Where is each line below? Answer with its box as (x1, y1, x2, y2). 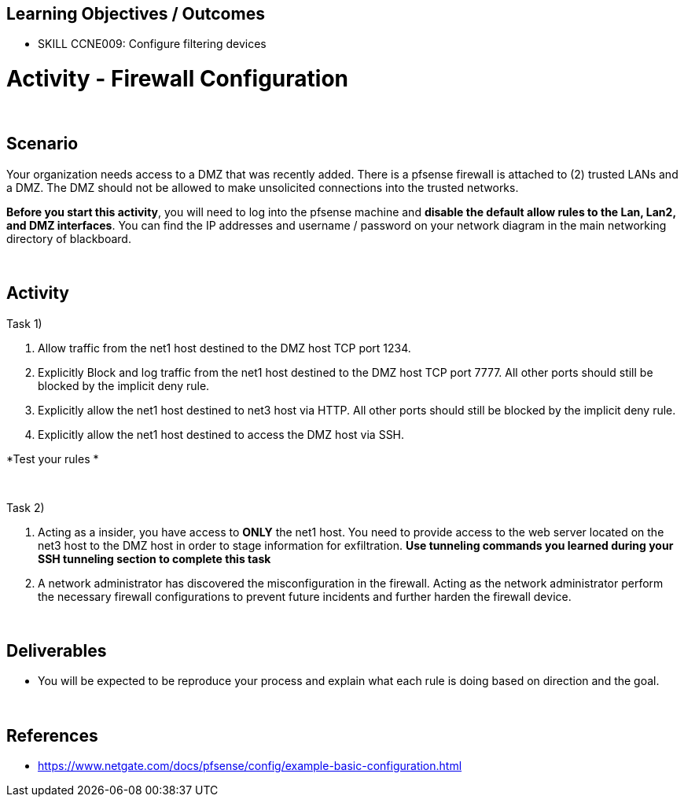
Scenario (6, 134, 79, 154)
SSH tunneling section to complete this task (38, 551, 271, 565)
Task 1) (6, 316, 42, 330)
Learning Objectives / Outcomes (6, 4, 265, 24)
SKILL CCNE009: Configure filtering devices (38, 37, 267, 51)
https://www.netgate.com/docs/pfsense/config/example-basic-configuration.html (38, 759, 462, 773)
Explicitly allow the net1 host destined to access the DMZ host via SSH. (38, 427, 405, 441)
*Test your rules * (6, 451, 99, 466)
